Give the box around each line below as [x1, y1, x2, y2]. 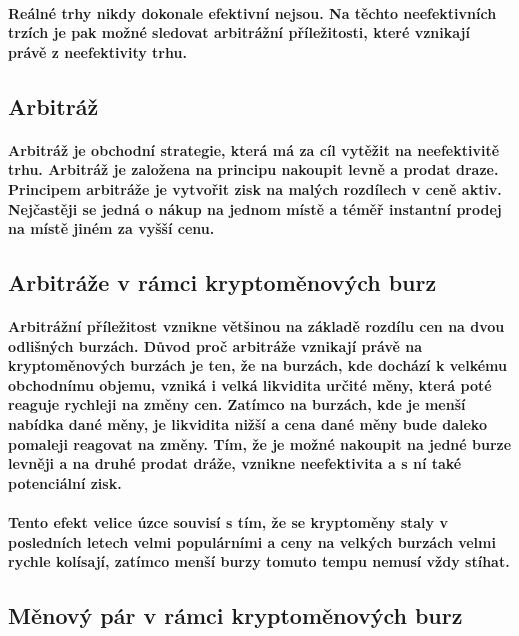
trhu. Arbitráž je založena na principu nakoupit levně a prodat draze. [8, 159, 499, 180]
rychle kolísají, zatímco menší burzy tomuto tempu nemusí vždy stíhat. [8, 551, 510, 572]
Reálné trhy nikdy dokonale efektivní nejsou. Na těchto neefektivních [8, 2, 497, 23]
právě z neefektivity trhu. [8, 41, 187, 62]
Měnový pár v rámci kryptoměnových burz [8, 600, 463, 631]
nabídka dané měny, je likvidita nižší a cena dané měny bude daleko [8, 414, 487, 435]
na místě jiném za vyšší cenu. [8, 218, 215, 239]
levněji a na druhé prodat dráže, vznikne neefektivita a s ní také [8, 453, 462, 474]
